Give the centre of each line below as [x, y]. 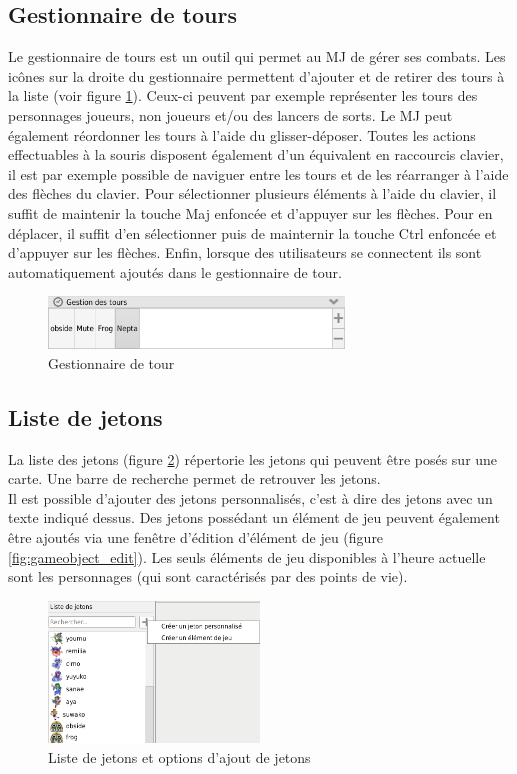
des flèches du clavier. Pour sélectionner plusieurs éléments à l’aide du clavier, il [252, 193]
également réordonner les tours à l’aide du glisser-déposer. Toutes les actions [242, 134]
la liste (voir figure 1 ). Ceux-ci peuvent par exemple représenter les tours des [243, 95]
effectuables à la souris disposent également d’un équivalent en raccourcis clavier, [256, 154]
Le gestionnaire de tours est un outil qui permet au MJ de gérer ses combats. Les [257, 56]
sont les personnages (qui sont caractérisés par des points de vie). [208, 576]
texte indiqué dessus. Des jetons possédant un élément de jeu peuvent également [254, 517]
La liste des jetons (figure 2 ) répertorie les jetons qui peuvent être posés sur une [253, 458]
